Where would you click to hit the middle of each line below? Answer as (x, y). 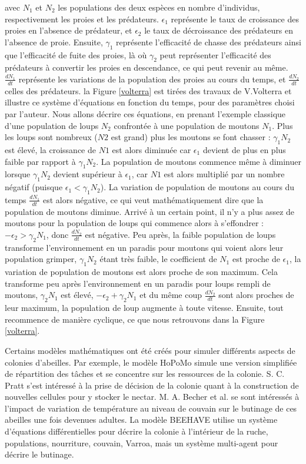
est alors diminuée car (152, 149)
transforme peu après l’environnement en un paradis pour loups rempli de (138, 283)
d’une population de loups (52, 125)
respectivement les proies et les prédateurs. (82, 19)
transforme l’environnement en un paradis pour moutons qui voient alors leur (144, 247)
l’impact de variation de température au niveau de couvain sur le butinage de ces (151, 408)
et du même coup (171, 295)
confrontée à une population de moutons (187, 125)
